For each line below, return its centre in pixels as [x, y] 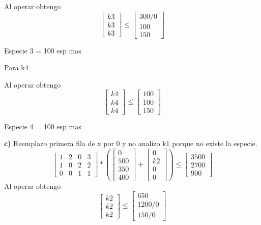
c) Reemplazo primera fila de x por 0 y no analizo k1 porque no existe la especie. [131, 143]
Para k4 [16, 67]
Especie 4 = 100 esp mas [43, 126]
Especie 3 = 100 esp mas [43, 50]
